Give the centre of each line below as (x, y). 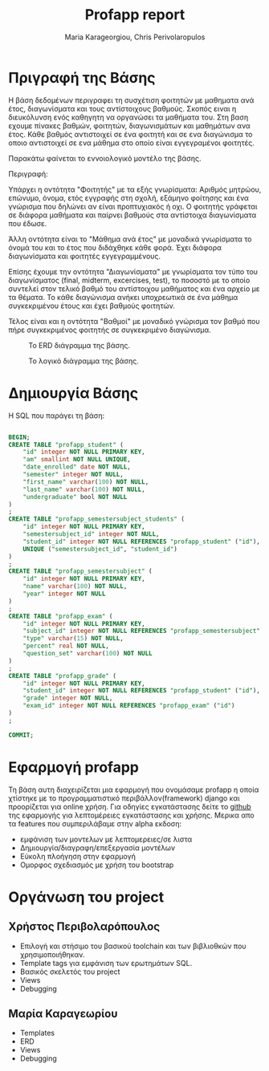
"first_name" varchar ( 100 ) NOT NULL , (86, 482)
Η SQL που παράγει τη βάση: (57, 416)
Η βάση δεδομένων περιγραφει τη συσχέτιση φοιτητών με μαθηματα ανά (131, 100)
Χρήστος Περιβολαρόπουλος (84, 927)
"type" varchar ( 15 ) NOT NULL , (73, 639)
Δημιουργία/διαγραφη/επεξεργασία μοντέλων (97, 847)
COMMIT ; (21, 735)
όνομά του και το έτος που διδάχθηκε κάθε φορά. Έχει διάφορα (115, 247)
